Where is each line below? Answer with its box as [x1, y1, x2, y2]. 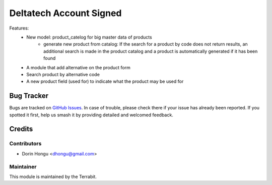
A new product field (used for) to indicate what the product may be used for [26, 78, 184, 85]
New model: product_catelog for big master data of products [26, 34, 152, 40]
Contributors [9, 140, 42, 147]
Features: [9, 25, 29, 31]
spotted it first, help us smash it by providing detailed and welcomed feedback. [9, 112, 173, 118]
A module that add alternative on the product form [26, 64, 130, 70]
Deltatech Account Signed [9, 8, 122, 19]
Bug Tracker [9, 92, 49, 100]
